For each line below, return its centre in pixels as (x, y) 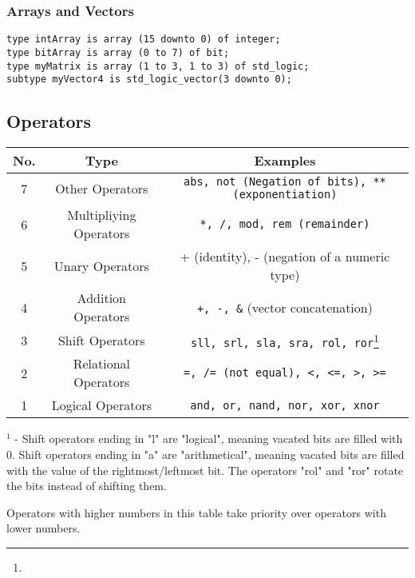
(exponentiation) (285, 195)
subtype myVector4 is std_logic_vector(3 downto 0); (149, 80)
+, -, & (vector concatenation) (285, 307)
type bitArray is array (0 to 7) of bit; (118, 52)
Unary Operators (101, 265)
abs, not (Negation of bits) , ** (285, 182)
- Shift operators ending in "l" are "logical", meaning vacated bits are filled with (209, 438)
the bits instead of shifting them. (87, 486)
